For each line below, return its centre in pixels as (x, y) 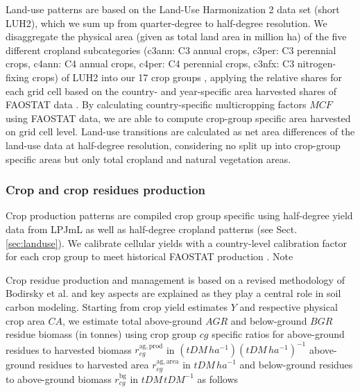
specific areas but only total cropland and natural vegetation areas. (148, 159)
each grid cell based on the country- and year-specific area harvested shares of (171, 91)
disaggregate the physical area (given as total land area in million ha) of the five (176, 36)
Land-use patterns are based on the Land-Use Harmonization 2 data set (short (173, 9)
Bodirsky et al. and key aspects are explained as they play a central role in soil (173, 293)
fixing (17, 77)
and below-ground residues (296, 365)
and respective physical (289, 306)
